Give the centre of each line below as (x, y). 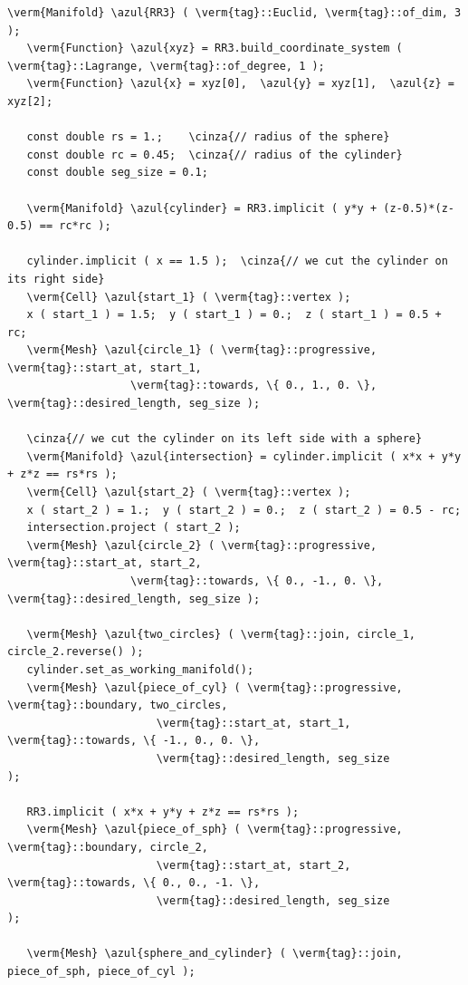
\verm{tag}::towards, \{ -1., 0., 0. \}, (134, 741)
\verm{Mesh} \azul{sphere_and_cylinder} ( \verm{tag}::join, (215, 954)
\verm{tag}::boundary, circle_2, (108, 847)
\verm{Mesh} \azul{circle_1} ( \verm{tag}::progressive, (202, 350)
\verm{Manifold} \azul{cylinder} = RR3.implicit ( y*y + (202, 208)
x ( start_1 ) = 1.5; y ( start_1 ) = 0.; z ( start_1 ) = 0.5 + (234, 315)
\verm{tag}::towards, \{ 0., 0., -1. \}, (134, 883)
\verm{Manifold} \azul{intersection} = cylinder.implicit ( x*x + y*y (244, 456)
